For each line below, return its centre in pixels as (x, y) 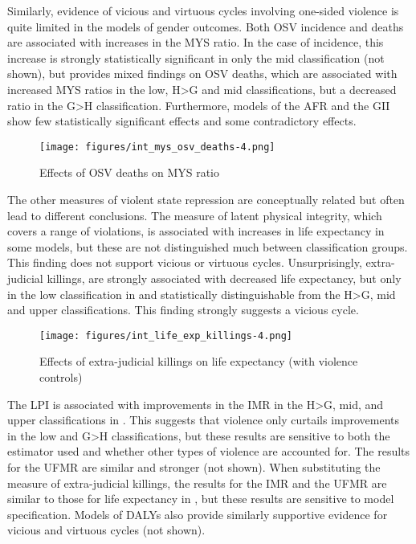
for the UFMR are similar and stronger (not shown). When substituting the (194, 466)
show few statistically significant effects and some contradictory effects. (182, 121)
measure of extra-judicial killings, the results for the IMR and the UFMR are (197, 483)
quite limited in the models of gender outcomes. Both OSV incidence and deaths (206, 26)
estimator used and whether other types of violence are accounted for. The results (209, 451)
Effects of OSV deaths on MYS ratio (129, 172)
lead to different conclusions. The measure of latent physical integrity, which (195, 215)
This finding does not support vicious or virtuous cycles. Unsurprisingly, (185, 262)
